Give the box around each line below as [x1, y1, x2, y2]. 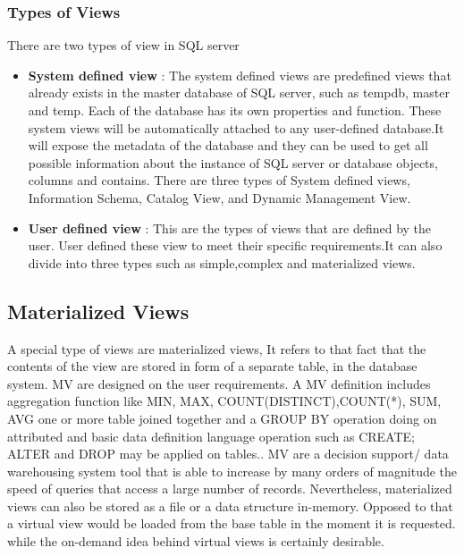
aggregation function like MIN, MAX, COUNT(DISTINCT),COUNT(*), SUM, [7, 392, 442, 410]
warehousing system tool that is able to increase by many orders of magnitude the [7, 461, 458, 480]
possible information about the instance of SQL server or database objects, [28, 153, 438, 172]
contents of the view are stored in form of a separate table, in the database [7, 357, 418, 375]
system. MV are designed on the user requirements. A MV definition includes [7, 374, 431, 392]
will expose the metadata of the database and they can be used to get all [28, 136, 428, 155]
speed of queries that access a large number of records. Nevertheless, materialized [7, 479, 452, 498]
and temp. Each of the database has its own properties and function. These [28, 101, 442, 119]
